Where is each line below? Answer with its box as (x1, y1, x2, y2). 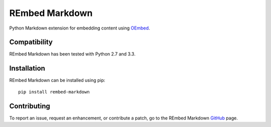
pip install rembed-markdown (18, 89, 90, 94)
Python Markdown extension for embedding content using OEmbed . (9, 25, 150, 31)
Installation (9, 64, 45, 72)
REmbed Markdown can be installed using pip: (9, 77, 105, 83)
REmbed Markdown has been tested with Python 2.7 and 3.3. (9, 51, 135, 57)
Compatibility (9, 38, 53, 46)
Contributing (9, 101, 50, 110)
